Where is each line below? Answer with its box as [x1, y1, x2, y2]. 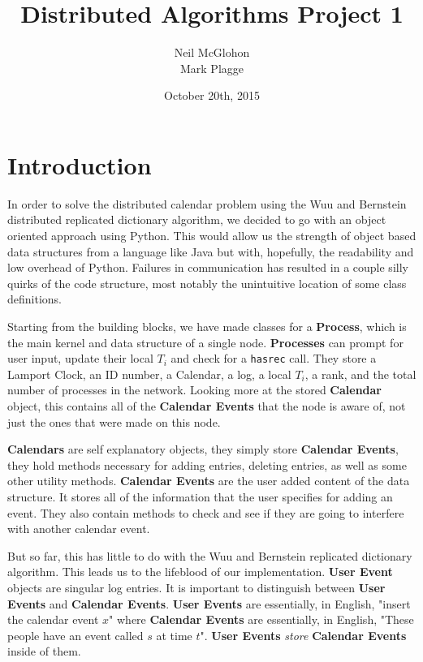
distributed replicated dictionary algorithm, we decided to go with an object [7, 211, 386, 228]
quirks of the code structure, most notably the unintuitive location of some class [7, 274, 407, 291]
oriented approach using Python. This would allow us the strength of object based [7, 227, 417, 244]
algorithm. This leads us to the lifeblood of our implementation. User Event [7, 563, 393, 580]
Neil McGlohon [174, 44, 250, 61]
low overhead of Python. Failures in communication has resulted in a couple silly [7, 259, 408, 276]
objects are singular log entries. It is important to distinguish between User [7, 578, 386, 595]
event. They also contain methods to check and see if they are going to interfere [7, 504, 404, 521]
